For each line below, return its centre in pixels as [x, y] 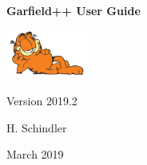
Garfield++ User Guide [73, 10]
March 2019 [35, 154]
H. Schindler [37, 127]
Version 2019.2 [42, 100]
